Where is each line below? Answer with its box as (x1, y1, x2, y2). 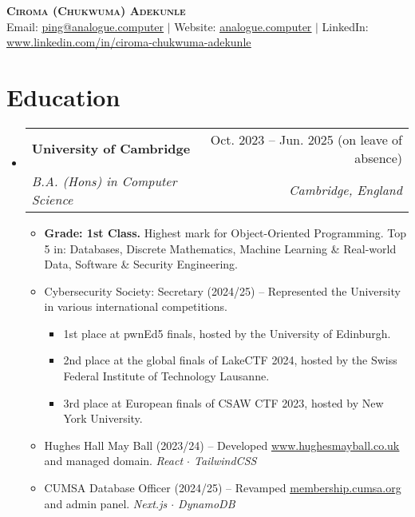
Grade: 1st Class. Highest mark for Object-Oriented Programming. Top (44, 224, 406, 241)
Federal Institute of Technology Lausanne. (63, 368, 270, 384)
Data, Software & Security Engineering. (44, 256, 239, 272)
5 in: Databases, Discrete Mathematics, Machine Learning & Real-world (44, 240, 397, 257)
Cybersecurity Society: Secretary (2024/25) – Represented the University (44, 282, 401, 299)
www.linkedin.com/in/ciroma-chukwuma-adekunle (6, 34, 251, 50)
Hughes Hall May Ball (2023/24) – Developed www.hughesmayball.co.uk (44, 436, 400, 453)
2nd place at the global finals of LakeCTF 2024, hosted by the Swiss (63, 352, 397, 368)
